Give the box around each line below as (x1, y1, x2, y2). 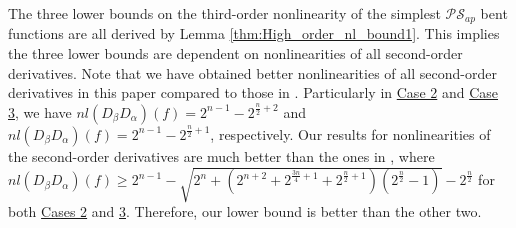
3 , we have (8, 101, 72, 122)
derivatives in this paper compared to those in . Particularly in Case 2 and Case (8, 82, 499, 103)
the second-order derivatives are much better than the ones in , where (8, 145, 435, 166)
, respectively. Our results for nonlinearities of (210, 123, 491, 144)
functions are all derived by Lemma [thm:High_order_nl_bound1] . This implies (8, 23, 500, 44)
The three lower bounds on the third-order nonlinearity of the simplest (8, 3, 441, 23)
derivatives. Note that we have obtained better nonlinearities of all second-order (8, 62, 497, 83)
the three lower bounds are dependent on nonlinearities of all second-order (8, 43, 463, 64)
